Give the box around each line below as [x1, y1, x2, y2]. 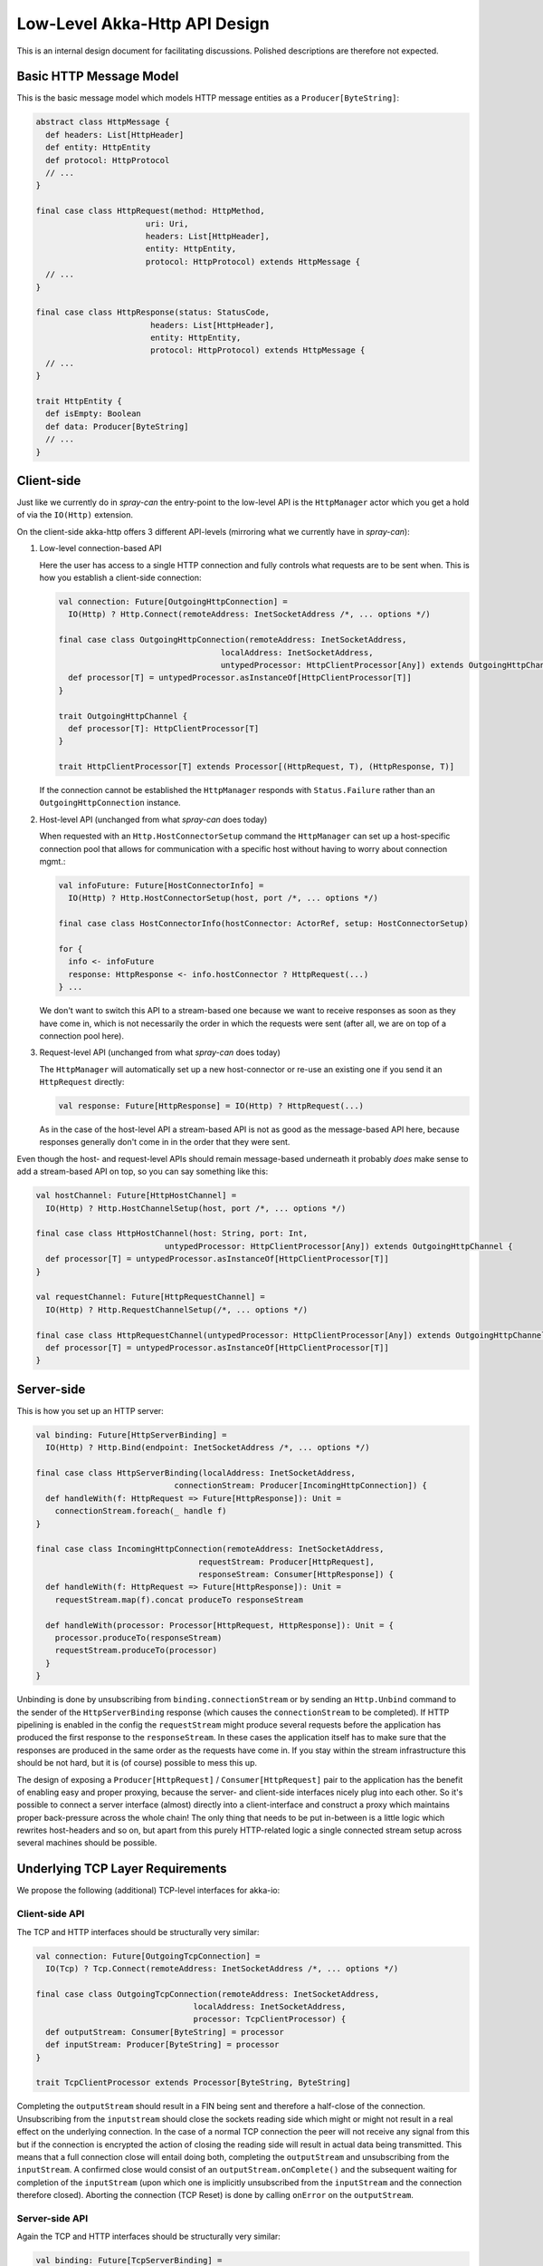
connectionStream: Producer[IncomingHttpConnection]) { [174, 1480, 427, 1491]
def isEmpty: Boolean [45, 409, 142, 419]
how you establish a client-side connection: [39, 572, 203, 584]
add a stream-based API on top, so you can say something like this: [16, 1166, 269, 1177]
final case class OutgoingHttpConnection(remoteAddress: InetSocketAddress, [58, 634, 407, 645]
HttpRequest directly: [39, 1077, 125, 1088]
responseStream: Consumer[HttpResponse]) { [197, 1569, 394, 1580]
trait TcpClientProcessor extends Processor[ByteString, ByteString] [35, 2077, 351, 2088]
